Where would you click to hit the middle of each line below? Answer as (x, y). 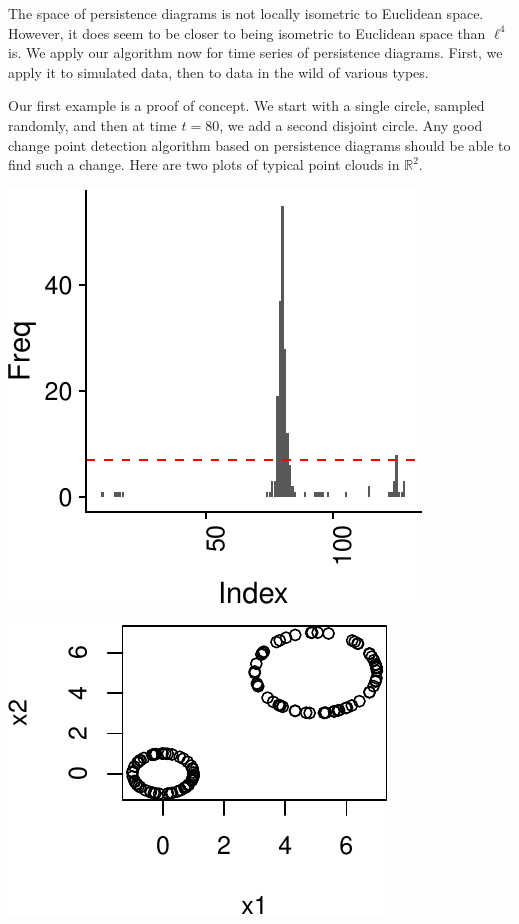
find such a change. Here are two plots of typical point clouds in (204, 164)
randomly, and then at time (92, 124)
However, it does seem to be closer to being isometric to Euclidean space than (247, 32)
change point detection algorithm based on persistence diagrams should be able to (259, 144)
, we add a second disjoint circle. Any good (351, 124)
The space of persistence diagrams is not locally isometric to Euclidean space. (246, 13)
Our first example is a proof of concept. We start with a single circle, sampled (246, 105)
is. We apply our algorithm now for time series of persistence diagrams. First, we (255, 52)
